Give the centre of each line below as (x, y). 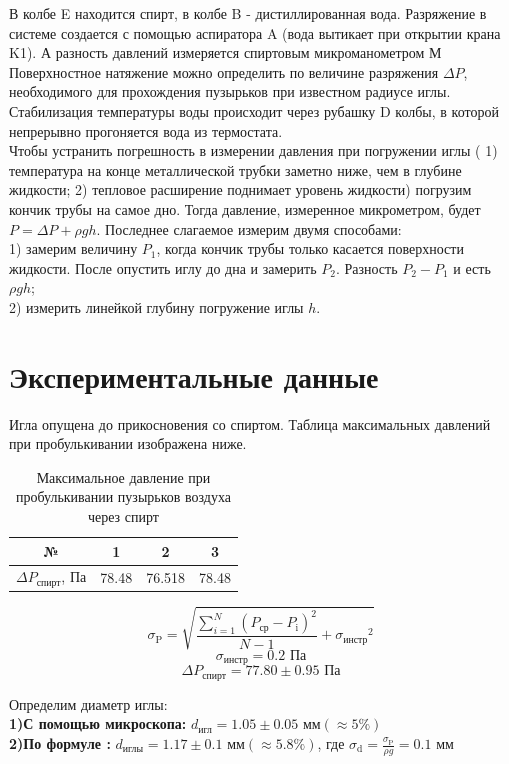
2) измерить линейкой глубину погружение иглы (156, 306)
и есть (472, 267)
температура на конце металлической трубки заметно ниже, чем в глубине (235, 169)
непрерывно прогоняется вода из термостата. (146, 130)
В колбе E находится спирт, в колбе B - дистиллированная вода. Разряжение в (248, 13)
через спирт (123, 516)
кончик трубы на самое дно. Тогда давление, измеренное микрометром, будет (245, 208)
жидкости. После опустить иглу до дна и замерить (163, 267)
